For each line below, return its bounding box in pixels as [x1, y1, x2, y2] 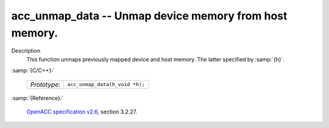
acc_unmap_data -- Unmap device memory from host [11, 9, 288, 22]
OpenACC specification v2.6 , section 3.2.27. [26, 108, 138, 115]
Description [11, 47, 41, 55]
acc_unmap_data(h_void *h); [67, 81, 146, 88]
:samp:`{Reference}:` [11, 94, 64, 101]
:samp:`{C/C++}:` [11, 67, 55, 74]
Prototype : [30, 80, 61, 89]
